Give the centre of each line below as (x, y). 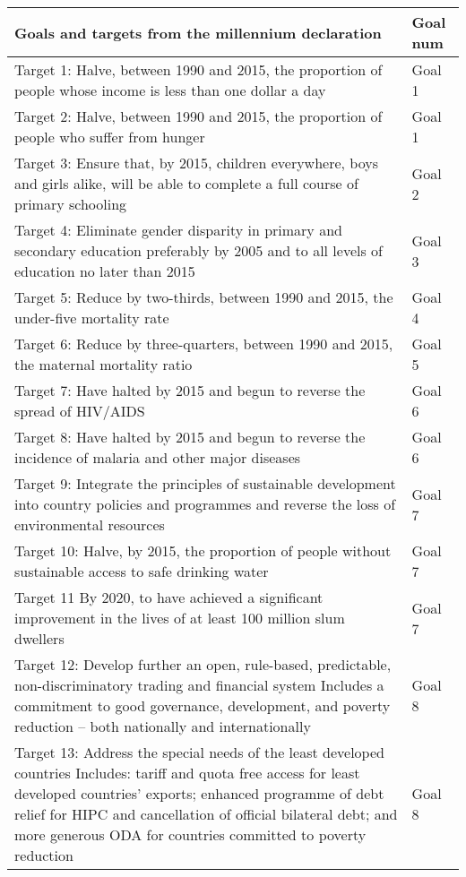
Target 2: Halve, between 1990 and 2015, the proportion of (198, 116)
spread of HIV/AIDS (80, 411)
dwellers (39, 638)
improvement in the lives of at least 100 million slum (180, 618)
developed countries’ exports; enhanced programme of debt (199, 793)
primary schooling (71, 204)
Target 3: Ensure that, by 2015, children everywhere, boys (196, 163)
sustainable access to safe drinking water (142, 571)
